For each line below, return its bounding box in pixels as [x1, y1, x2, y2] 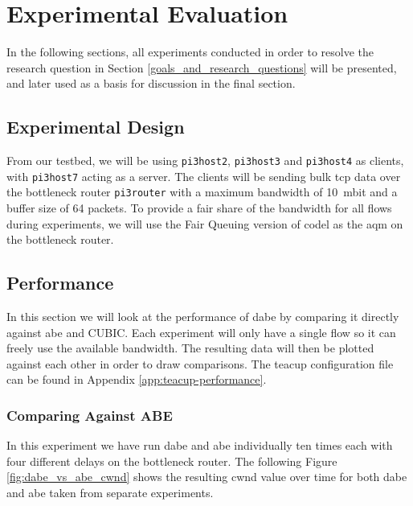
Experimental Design [6, 114, 185, 139]
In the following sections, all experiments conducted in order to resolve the [6, 43, 374, 60]
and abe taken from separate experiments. [6, 484, 214, 501]
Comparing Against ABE [6, 405, 173, 425]
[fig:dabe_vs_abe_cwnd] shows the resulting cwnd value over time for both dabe [6, 468, 407, 485]
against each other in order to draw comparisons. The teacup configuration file [6, 355, 394, 372]
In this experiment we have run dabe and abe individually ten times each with [6, 437, 393, 454]
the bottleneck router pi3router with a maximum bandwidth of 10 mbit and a [6, 183, 398, 200]
